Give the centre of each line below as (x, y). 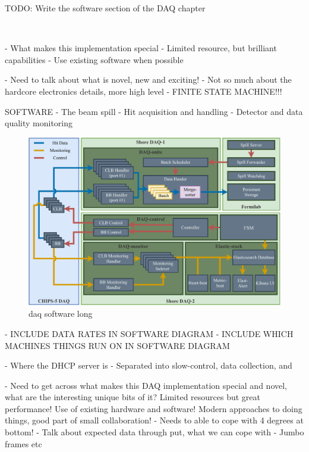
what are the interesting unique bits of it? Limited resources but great (133, 397)
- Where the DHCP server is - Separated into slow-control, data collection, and (149, 365)
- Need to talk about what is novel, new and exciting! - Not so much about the (148, 80)
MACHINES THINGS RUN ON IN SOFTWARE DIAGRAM (117, 345)
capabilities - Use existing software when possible (94, 59)
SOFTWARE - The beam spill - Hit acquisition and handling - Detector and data (154, 111)
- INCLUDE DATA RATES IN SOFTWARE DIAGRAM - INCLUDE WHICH (149, 333)
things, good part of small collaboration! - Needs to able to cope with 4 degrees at (154, 420)
